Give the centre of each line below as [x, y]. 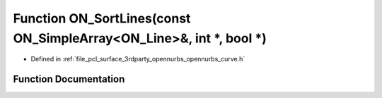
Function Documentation [69, 79]
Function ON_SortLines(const [102, 18]
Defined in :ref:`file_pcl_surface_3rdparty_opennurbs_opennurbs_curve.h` [138, 59]
